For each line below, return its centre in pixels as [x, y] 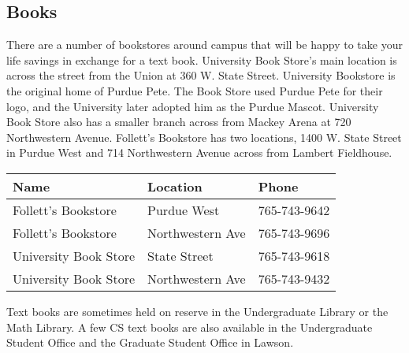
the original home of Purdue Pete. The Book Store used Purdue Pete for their [195, 90]
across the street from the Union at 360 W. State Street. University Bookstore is [201, 75]
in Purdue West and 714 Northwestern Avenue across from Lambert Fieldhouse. [199, 152]
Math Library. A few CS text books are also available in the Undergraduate [190, 327]
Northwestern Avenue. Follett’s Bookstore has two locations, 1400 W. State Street [204, 137]
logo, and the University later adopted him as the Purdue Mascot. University [193, 106]
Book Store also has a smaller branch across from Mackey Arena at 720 [179, 122]
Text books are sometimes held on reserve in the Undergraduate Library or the [197, 311]
